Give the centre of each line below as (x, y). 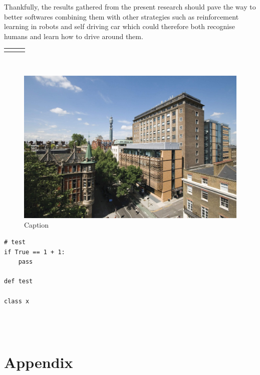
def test (19, 282)
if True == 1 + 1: (35, 252)
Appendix (39, 362)
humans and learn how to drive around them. (74, 36)
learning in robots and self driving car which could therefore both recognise (119, 26)
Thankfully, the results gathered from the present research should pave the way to (130, 7)
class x (17, 301)
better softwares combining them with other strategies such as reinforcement (121, 16)
